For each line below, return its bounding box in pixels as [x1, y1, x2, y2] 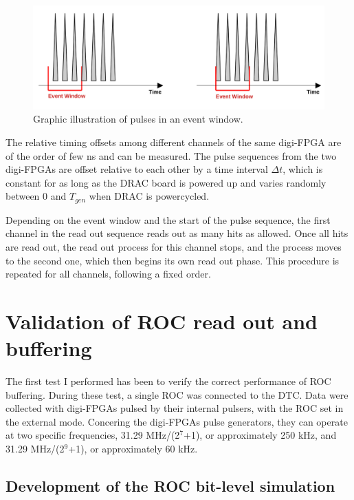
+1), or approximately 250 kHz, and [184, 428, 337, 442]
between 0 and [5, 189, 67, 203]
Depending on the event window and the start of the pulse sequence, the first [5, 212, 331, 227]
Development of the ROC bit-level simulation [5, 475, 335, 496]
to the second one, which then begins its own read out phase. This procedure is [5, 253, 340, 267]
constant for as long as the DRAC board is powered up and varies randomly [5, 175, 327, 189]
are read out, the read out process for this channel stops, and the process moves [5, 239, 342, 253]
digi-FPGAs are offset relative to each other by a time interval [5, 162, 268, 176]
